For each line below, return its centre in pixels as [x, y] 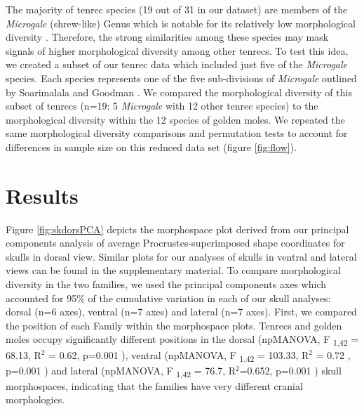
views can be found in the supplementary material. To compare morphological [173, 270]
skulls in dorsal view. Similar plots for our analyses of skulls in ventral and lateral [181, 256]
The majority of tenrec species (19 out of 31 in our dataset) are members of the [177, 9]
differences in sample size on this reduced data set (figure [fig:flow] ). [151, 146]
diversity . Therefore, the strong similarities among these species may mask [167, 37]
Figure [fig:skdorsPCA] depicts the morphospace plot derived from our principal [177, 229]
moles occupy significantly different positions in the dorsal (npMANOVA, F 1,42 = [182, 340]
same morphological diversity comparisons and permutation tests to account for [177, 133]
